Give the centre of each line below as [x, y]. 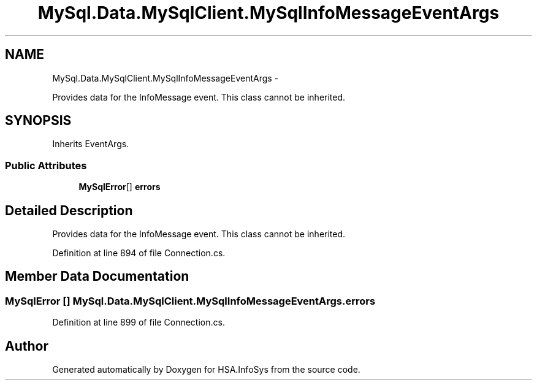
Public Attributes [46, 165]
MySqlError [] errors [120, 187]
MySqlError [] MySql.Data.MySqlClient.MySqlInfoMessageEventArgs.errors [190, 301]
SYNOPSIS [38, 121]
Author [27, 346]
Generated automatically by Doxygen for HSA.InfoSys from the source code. [206, 370]
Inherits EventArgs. [91, 144]
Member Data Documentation [97, 276]
